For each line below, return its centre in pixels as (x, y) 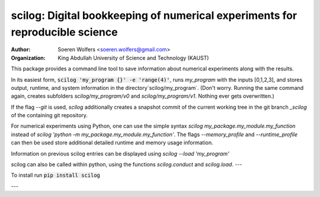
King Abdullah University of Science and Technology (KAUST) (133, 58)
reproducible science (64, 32)
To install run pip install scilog (56, 175)
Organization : (28, 58)
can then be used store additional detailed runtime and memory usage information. (112, 143)
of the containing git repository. (49, 115)
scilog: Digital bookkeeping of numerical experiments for (154, 15)
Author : (21, 50)
